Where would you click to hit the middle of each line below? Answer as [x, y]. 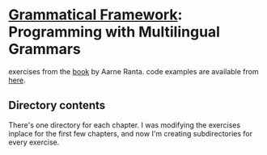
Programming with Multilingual [114, 32]
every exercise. [34, 142]
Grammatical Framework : [95, 15]
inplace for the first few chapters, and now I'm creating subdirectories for [131, 133]
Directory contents [57, 105]
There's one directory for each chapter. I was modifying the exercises [125, 125]
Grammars [44, 49]
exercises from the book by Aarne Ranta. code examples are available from [133, 71]
